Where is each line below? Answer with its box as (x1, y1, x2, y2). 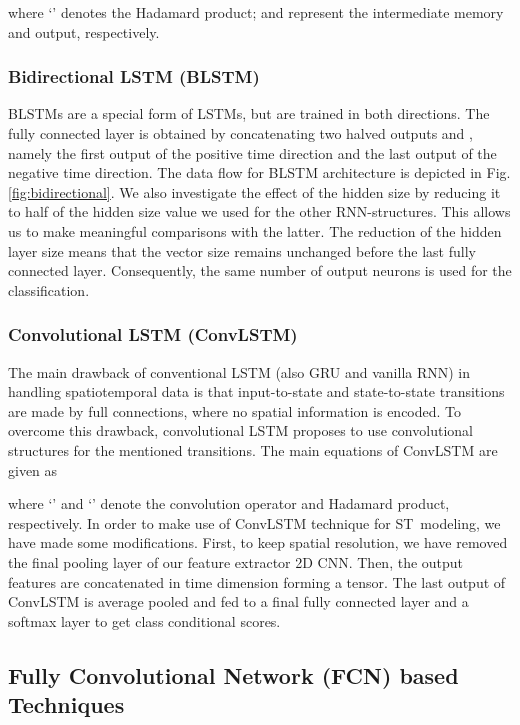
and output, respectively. (8, 21, 160, 42)
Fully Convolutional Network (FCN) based (8, 659, 459, 690)
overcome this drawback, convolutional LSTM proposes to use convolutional (8, 420, 473, 441)
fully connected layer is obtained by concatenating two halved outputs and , (8, 123, 473, 143)
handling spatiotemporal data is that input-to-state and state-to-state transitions (8, 381, 505, 402)
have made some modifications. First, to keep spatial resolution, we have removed (8, 532, 508, 553)
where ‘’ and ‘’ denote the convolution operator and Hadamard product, (8, 493, 450, 514)
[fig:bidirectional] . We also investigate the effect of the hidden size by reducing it (8, 181, 501, 202)
